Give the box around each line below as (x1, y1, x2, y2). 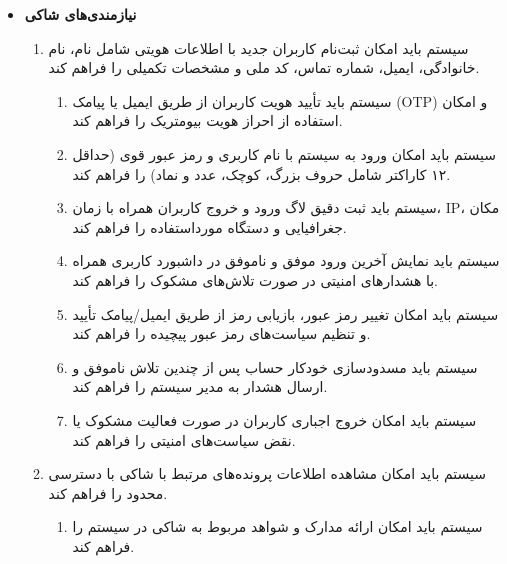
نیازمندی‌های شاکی (24, 4, 137, 24)
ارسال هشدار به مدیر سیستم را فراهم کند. (72, 376, 328, 397)
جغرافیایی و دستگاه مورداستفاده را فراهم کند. (72, 216, 347, 237)
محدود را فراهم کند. (48, 482, 168, 503)
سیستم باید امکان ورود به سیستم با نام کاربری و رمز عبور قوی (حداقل (72, 143, 497, 164)
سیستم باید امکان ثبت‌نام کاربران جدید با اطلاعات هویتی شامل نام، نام (48, 37, 469, 58)
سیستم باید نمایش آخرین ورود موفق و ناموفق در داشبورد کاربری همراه (72, 250, 500, 271)
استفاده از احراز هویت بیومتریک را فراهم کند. (72, 110, 343, 131)
